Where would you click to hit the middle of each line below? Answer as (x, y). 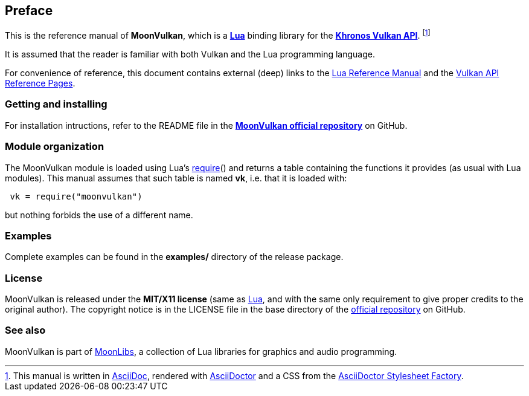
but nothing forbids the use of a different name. (99, 215)
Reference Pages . (40, 83)
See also (25, 330)
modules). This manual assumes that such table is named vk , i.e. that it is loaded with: (176, 178)
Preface (29, 11)
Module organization (55, 147)
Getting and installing (56, 104)
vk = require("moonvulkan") (76, 196)
